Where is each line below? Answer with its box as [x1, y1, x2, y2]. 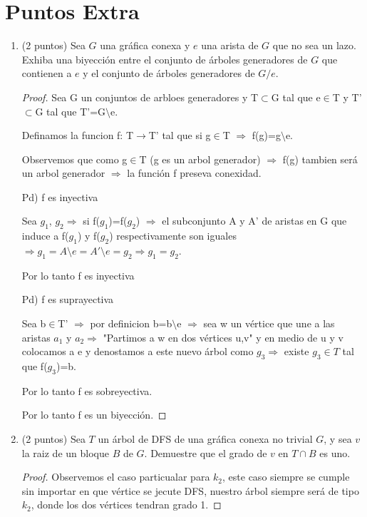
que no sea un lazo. [272, 38, 356, 53]
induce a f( [21, 228, 69, 243]
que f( [21, 359, 48, 374]
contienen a [21, 66, 72, 81]
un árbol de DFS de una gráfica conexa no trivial [98, 431, 313, 446]
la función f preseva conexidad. [127, 165, 262, 180]
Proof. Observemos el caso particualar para [21, 469, 210, 484]
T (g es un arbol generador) [139, 151, 261, 166]
